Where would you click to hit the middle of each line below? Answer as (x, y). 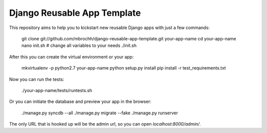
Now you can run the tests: (37, 79)
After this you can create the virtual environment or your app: (71, 57)
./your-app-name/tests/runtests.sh (57, 90)
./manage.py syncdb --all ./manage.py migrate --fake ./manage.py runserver (100, 113)
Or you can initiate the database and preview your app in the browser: (80, 101)
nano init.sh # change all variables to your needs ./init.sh (79, 46)
